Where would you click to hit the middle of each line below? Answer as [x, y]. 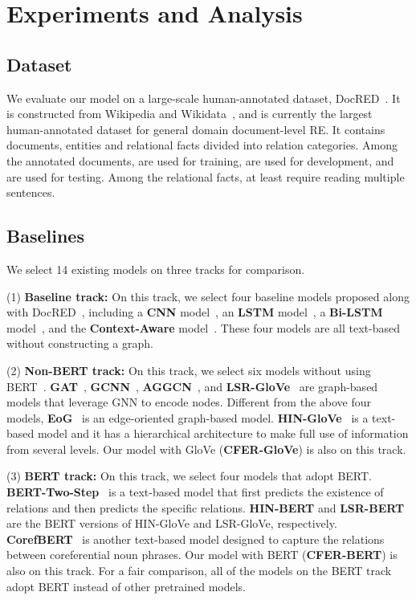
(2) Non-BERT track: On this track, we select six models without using [189, 370]
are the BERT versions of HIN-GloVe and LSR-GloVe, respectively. [172, 523]
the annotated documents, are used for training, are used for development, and [200, 160]
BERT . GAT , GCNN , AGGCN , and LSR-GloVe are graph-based [192, 386]
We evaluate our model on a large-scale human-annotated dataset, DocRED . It [204, 98]
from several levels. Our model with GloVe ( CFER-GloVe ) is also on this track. [206, 449]
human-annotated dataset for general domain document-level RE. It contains [196, 129]
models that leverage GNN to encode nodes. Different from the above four [189, 402]
